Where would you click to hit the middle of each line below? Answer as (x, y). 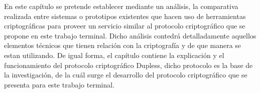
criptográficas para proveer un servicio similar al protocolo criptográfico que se (125, 26)
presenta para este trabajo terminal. (59, 84)
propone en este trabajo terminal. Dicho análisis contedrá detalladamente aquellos (130, 35)
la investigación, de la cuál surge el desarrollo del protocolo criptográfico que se (126, 75)
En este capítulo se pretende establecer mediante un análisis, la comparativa (121, 6)
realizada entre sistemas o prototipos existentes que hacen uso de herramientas (125, 16)
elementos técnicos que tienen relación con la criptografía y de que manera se (123, 45)
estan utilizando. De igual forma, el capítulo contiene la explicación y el (114, 55)
